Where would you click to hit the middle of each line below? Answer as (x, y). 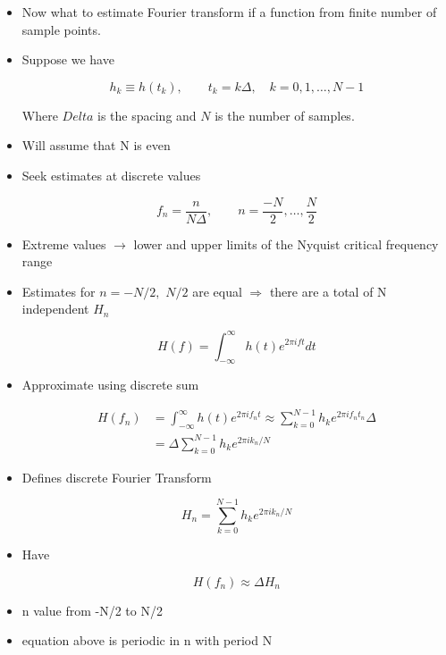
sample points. (61, 29)
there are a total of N (328, 291)
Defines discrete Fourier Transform (117, 477)
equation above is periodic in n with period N (147, 640)
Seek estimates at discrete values (111, 175)
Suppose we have (68, 59)
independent (55, 309)
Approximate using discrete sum (110, 385)
